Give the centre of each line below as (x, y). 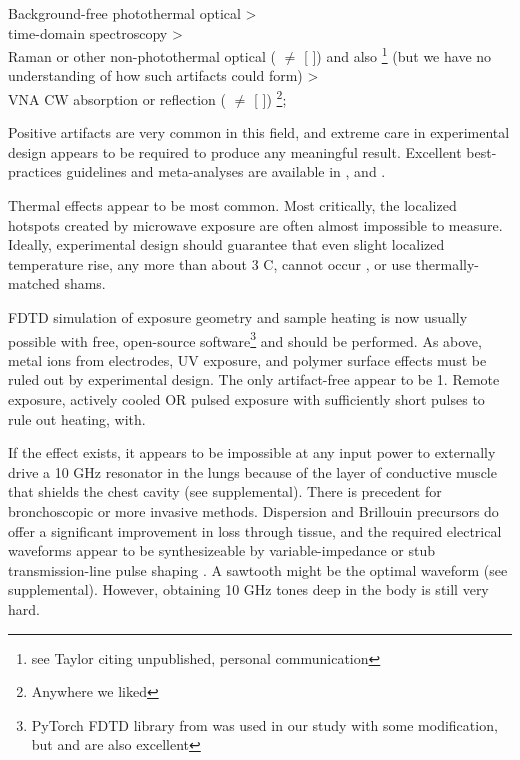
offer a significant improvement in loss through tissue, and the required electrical (255, 530)
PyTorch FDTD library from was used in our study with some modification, (264, 724)
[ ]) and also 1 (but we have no (397, 54)
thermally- (447, 263)
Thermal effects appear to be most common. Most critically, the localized (232, 205)
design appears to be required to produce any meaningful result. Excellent (235, 151)
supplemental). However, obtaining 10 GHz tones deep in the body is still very (248, 589)
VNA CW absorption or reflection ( (117, 98)
